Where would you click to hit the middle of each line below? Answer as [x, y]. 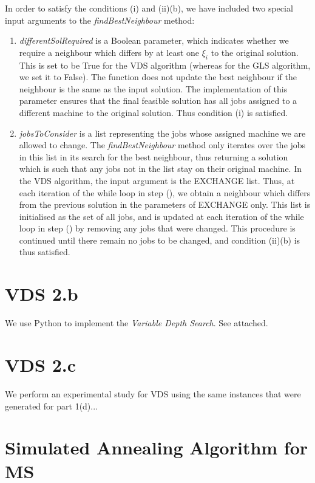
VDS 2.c [40, 364]
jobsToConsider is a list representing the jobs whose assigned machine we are [162, 133]
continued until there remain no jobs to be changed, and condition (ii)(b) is [160, 240]
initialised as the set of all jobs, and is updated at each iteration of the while [161, 216]
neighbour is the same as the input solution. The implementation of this [153, 88]
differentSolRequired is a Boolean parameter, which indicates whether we [154, 40]
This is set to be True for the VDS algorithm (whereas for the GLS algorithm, [165, 65]
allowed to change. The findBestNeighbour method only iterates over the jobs [162, 145]
